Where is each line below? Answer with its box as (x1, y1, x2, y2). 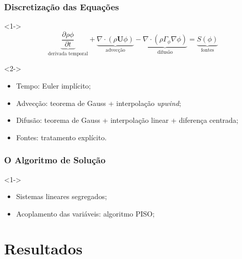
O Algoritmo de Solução (4, 154, 106, 166)
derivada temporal (48, 51, 88, 56)
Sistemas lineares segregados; (16, 191, 107, 202)
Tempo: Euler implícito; (16, 80, 91, 91)
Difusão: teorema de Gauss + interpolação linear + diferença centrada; (16, 115, 238, 125)
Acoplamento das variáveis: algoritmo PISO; (16, 208, 155, 219)
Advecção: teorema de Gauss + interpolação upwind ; (16, 97, 181, 108)
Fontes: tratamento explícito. (16, 132, 107, 142)
